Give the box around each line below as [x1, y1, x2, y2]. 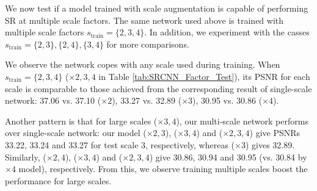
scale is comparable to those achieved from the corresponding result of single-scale [5, 82, 312, 95]
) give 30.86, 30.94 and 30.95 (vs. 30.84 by [149, 150, 307, 163]
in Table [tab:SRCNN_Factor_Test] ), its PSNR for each [98, 70, 310, 82]
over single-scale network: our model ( [5, 126, 147, 139]
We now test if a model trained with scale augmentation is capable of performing [5, 2, 308, 14]
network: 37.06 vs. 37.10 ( [5, 94, 101, 107]
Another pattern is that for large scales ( [5, 114, 158, 127]
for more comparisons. [106, 37, 189, 50]
